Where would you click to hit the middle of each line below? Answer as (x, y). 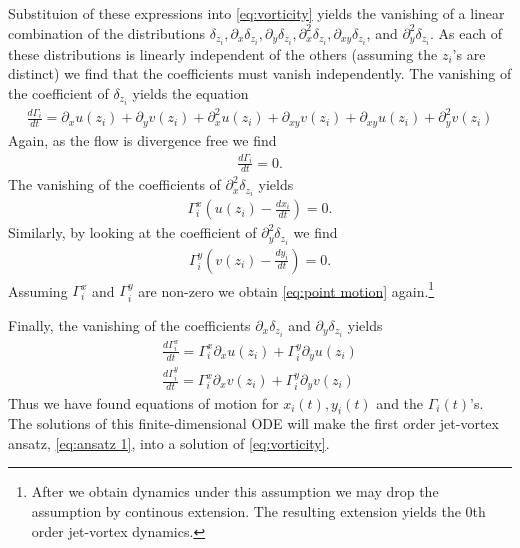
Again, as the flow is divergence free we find (142, 139)
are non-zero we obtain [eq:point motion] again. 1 (286, 289)
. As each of (466, 32)
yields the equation (190, 92)
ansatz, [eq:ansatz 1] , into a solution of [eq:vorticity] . (169, 442)
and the (400, 402)
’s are (469, 53)
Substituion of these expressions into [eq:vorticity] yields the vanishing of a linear (256, 13)
